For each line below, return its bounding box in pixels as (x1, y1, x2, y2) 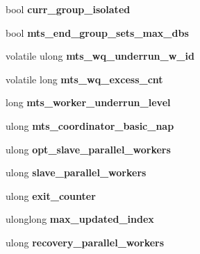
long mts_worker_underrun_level (6, 95, 171, 110)
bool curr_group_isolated (6, 2, 131, 16)
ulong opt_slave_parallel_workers (6, 142, 171, 156)
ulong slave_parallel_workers (6, 165, 147, 180)
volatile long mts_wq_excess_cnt (6, 71, 163, 86)
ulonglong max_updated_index (6, 212, 154, 226)
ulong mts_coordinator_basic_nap (6, 118, 174, 133)
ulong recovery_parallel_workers (6, 235, 165, 249)
